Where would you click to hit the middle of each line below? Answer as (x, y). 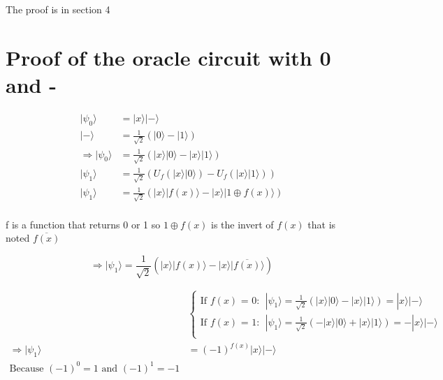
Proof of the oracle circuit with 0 (168, 57)
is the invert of (242, 224)
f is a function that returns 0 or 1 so (83, 224)
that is (322, 224)
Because (27, 368)
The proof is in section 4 (58, 9)
